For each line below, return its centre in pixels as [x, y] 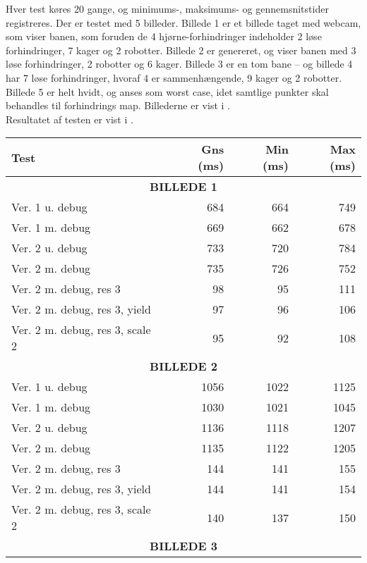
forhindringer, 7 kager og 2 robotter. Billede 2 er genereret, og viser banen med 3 [181, 50]
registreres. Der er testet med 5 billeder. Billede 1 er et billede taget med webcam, [183, 22]
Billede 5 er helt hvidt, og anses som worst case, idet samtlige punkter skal [167, 91]
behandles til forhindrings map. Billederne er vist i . [118, 105]
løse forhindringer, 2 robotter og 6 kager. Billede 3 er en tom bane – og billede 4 [179, 64]
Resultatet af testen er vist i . [70, 119]
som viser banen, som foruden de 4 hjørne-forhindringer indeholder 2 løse [164, 36]
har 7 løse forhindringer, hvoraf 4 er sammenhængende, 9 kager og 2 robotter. [174, 77]
